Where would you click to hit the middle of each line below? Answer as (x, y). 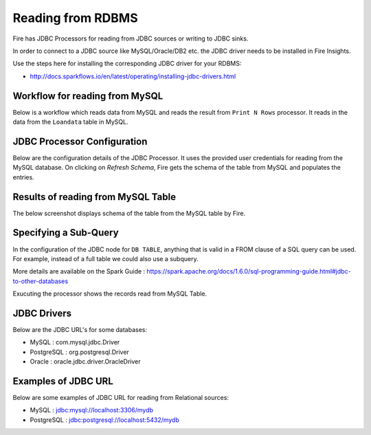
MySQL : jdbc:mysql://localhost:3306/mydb (92, 410)
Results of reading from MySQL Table (94, 197)
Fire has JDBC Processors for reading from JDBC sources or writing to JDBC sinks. (131, 38)
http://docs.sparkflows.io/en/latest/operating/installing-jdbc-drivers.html (133, 76)
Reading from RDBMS (76, 18)
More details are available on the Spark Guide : (79, 271)
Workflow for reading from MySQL (88, 96)
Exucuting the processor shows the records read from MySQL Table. (110, 294)
